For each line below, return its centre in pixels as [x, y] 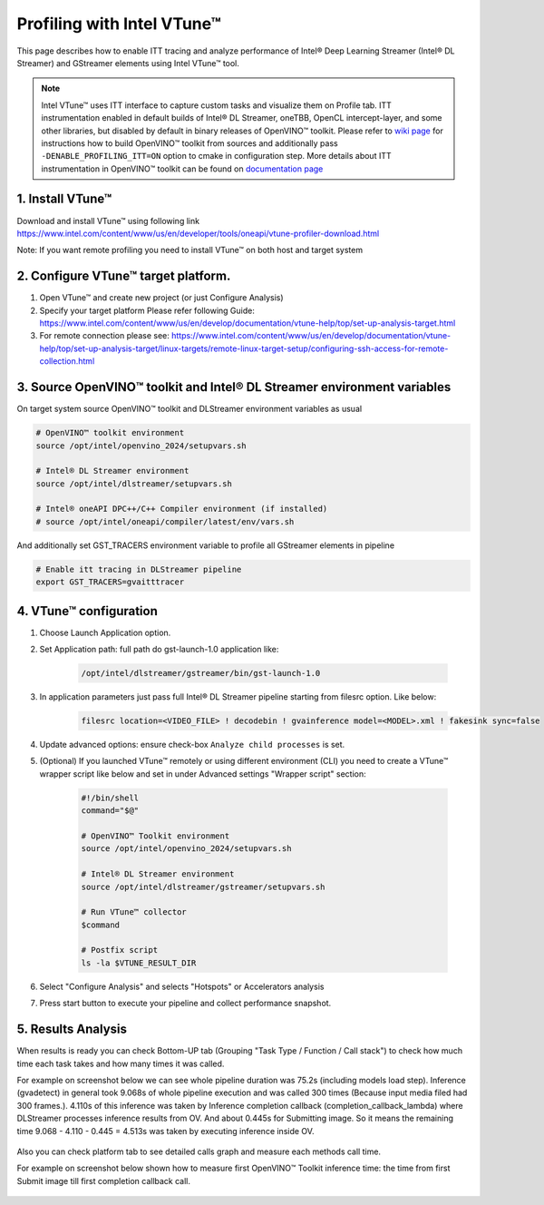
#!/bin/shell [110, 798]
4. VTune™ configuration [87, 611]
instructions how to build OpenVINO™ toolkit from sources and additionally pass [190, 143]
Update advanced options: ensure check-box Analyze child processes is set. [192, 745]
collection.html [67, 361]
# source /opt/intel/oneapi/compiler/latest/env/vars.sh [165, 521]
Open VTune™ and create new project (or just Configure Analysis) [162, 298]
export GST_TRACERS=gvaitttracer [110, 582]
